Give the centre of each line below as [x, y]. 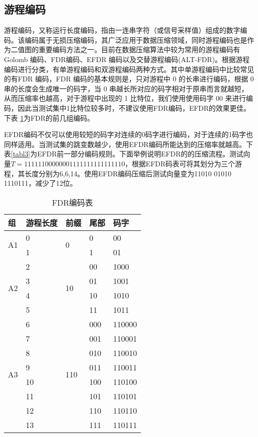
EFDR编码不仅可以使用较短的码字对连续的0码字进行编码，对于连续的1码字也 [129, 134]
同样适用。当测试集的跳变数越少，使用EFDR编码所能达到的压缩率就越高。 [125, 144]
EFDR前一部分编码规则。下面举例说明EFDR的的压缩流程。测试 [140, 154]
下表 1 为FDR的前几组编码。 [49, 117]
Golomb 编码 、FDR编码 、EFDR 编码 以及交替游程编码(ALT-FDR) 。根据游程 [127, 59]
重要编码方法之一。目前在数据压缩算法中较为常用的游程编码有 [139, 49]
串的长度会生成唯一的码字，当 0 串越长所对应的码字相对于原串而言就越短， [126, 88]
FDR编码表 [72, 202]
